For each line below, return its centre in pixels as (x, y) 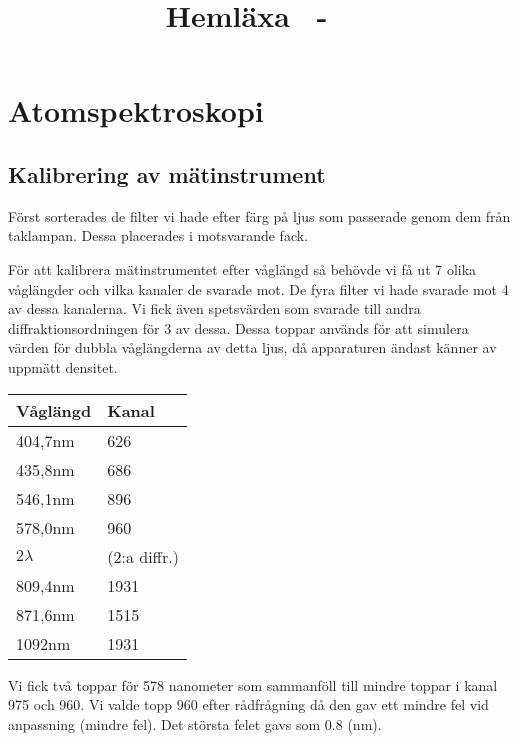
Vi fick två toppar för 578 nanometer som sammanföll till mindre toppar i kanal (253, 684)
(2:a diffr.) (143, 556)
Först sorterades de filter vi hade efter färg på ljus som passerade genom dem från (259, 215)
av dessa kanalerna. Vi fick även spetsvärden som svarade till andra (214, 308)
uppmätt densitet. (63, 366)
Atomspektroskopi (136, 110)
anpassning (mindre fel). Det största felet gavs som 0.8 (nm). (195, 723)
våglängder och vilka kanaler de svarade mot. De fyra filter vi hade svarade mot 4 (258, 288)
